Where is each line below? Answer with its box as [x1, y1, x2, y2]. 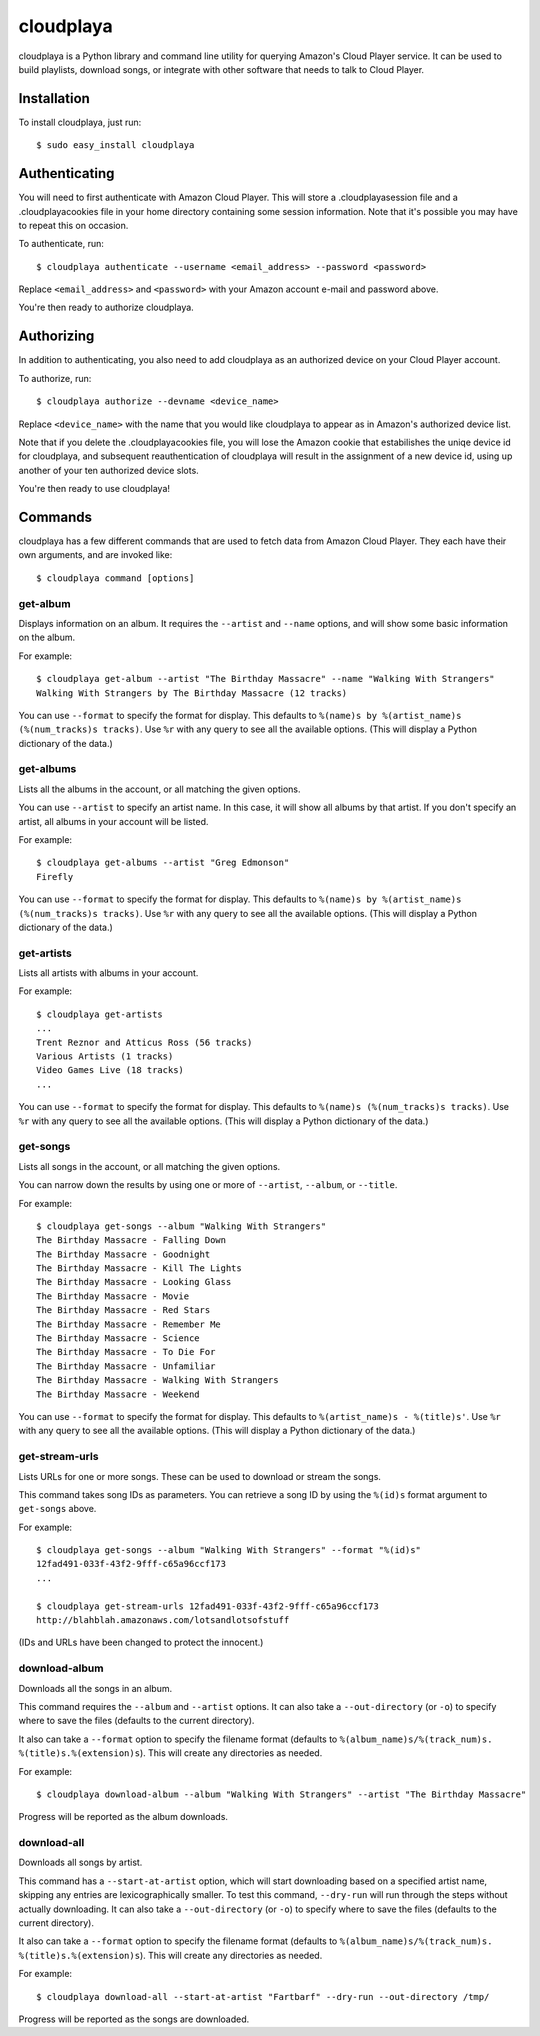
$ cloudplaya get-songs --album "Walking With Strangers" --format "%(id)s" [36, 1545, 422, 1556]
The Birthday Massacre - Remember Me [36, 1318, 222, 1330]
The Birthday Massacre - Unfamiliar [36, 1360, 216, 1372]
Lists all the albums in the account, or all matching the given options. [18, 783, 301, 795]
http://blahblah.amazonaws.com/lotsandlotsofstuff [36, 1615, 290, 1626]
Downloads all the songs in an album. [18, 1682, 173, 1694]
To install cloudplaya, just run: [18, 116, 142, 128]
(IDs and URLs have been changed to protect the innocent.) [18, 1636, 264, 1649]
